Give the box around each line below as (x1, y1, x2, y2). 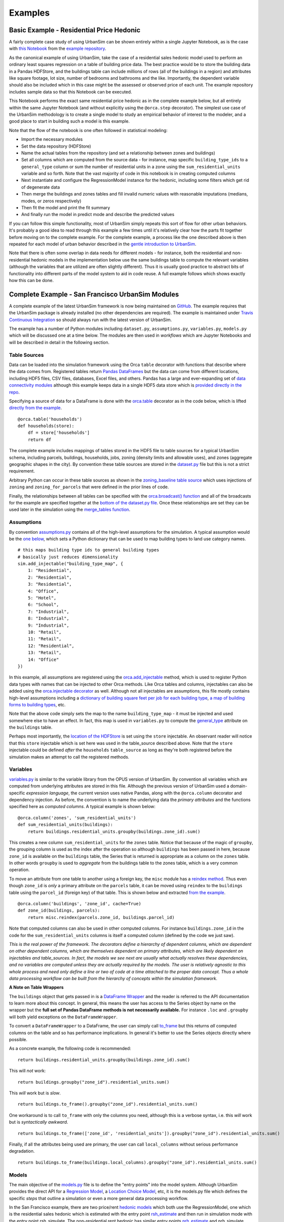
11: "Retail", (27, 636, 62, 642)
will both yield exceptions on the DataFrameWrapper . (9, 1014, 118, 1020)
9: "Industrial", (27, 622, 69, 628)
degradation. (9, 1148, 35, 1154)
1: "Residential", (27, 567, 72, 573)
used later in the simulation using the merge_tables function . (9, 506, 130, 513)
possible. (9, 1037, 28, 1043)
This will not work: (9, 1068, 46, 1074)
